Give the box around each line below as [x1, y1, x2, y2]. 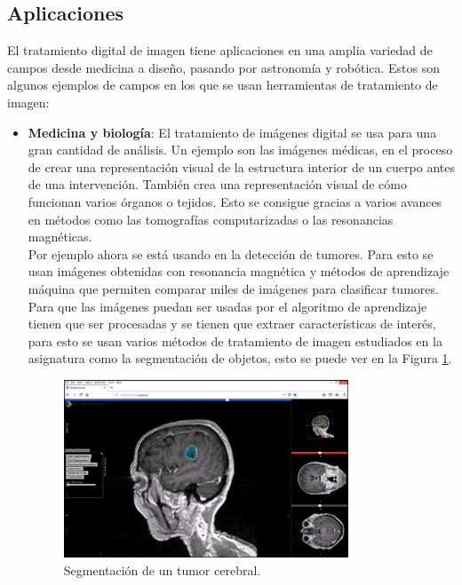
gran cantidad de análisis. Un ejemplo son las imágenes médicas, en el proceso [28, 140, 453, 159]
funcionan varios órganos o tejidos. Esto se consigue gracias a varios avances [28, 192, 442, 210]
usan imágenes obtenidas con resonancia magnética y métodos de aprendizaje [28, 262, 450, 281]
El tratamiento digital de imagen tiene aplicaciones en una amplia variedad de [7, 41, 433, 59]
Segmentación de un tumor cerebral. [63, 560, 261, 579]
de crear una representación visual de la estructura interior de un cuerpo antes [28, 157, 455, 176]
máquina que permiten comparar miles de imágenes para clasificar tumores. [28, 279, 439, 297]
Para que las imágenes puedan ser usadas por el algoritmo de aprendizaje [28, 296, 427, 315]
